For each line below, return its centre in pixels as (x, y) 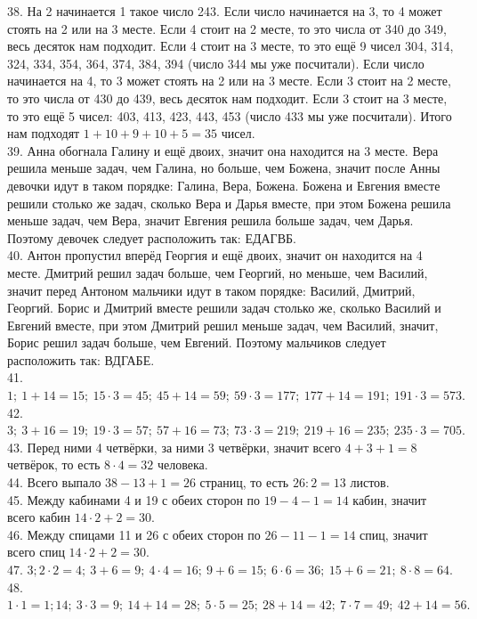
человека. (182, 464)
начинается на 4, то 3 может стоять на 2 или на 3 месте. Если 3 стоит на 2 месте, (229, 81)
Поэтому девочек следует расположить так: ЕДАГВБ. (152, 237)
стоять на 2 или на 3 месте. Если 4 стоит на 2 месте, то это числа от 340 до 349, (227, 28)
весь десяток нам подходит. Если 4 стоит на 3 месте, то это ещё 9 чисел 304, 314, (230, 46)
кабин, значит (390, 499)
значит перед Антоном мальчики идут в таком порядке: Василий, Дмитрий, (211, 290)
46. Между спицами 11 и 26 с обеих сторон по (134, 534)
